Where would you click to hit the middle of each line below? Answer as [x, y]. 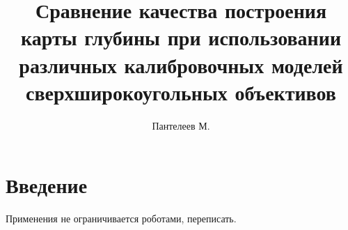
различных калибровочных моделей [181, 64]
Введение [47, 185]
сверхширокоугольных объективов [181, 92]
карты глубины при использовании [181, 37]
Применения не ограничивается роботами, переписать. [121, 219]
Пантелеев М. [181, 125]
